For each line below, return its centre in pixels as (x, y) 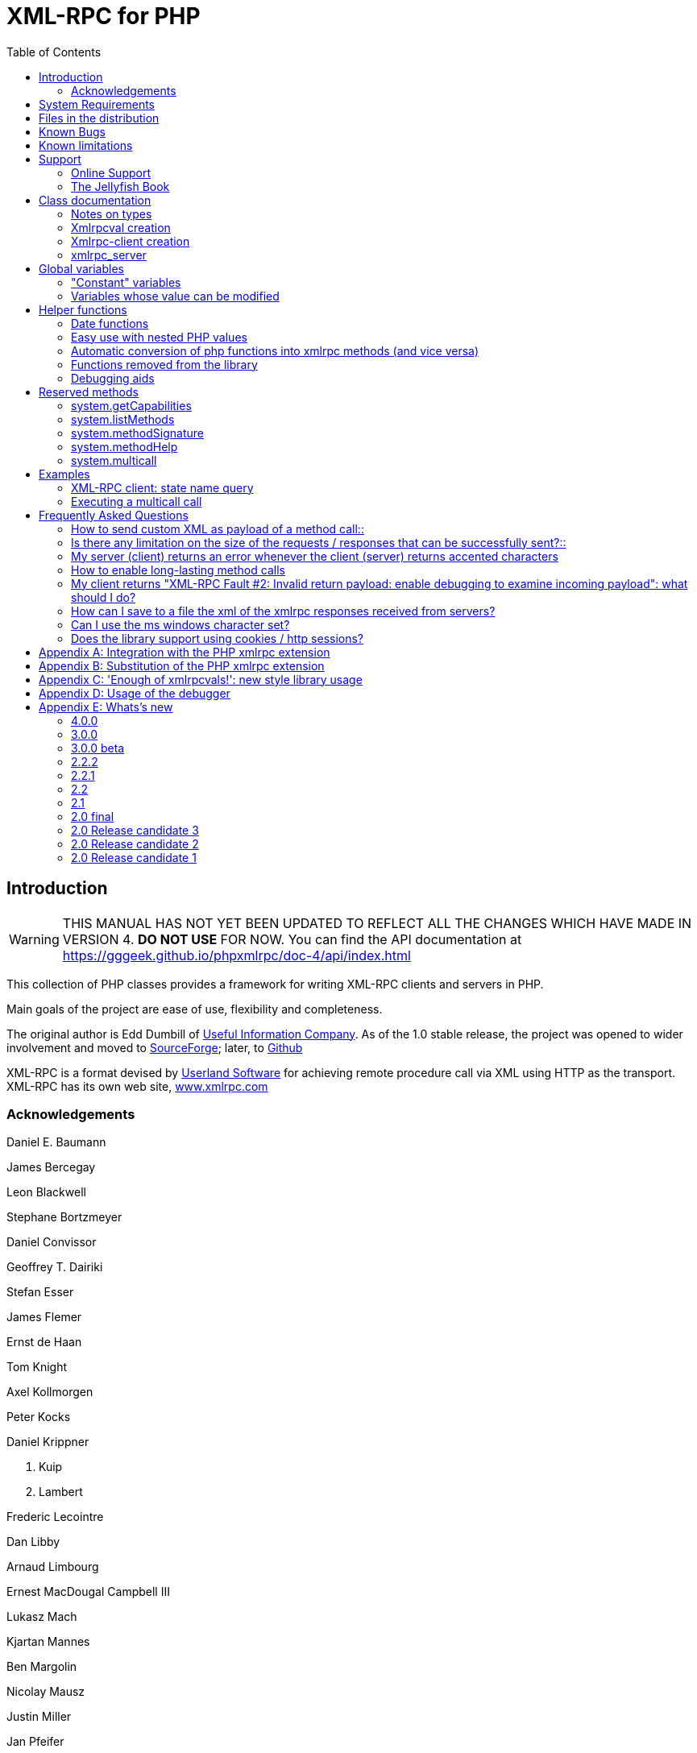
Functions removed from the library (164, 364)
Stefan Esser (40, 1292)
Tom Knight (37, 1367)
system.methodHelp (124, 446)
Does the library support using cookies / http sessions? (218, 638)
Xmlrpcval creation (121, 227)
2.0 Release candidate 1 (134, 857)
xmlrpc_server (109, 255)
